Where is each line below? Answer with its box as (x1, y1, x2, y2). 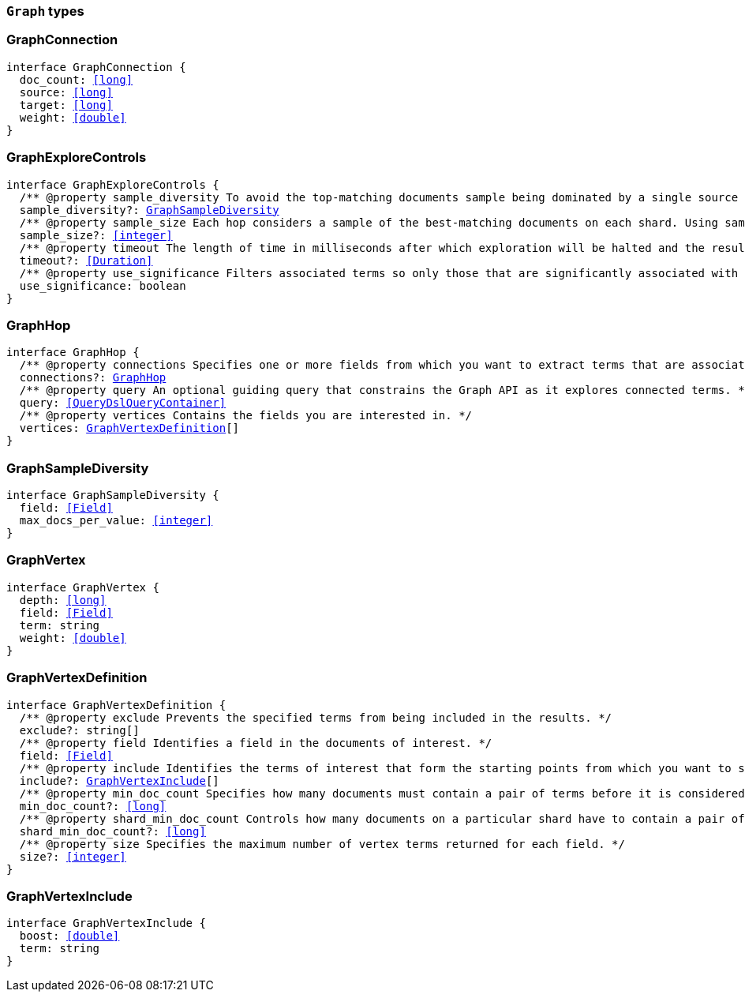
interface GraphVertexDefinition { (6, 698, 226, 711)
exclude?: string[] (19, 723, 140, 737)
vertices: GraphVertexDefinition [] (19, 422, 240, 435)
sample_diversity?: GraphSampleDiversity (19, 203, 279, 216)
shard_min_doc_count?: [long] (19, 824, 206, 838)
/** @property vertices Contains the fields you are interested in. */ (19, 409, 473, 422)
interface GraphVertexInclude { (6, 917, 206, 930)
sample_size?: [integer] (19, 228, 173, 242)
